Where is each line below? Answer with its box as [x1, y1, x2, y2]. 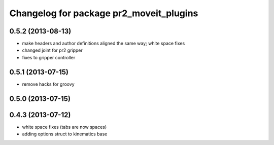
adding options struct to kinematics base [22, 131, 108, 137]
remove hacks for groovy [22, 81, 75, 87]
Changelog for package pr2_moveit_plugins [9, 8, 198, 19]
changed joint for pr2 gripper [22, 47, 83, 53]
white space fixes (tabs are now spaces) [22, 124, 107, 130]
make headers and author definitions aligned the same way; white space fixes [22, 41, 185, 47]
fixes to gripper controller [22, 54, 76, 60]
